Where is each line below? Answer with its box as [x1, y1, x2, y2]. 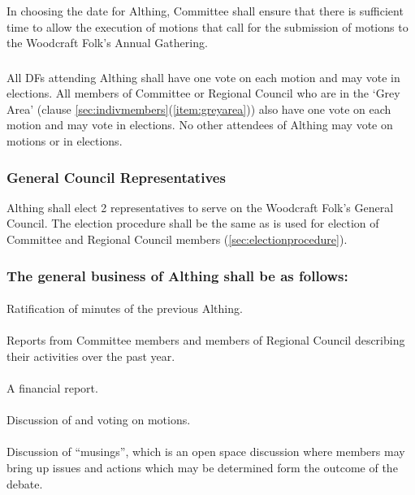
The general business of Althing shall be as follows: [6, 265, 348, 285]
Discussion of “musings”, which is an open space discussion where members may [6, 443, 405, 460]
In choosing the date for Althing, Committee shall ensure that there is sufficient [6, 2, 404, 19]
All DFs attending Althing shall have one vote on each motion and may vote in [6, 68, 400, 85]
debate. [6, 475, 43, 492]
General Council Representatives [6, 167, 226, 187]
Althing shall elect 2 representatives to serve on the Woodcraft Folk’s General [6, 198, 394, 215]
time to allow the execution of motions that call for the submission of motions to [6, 18, 409, 35]
